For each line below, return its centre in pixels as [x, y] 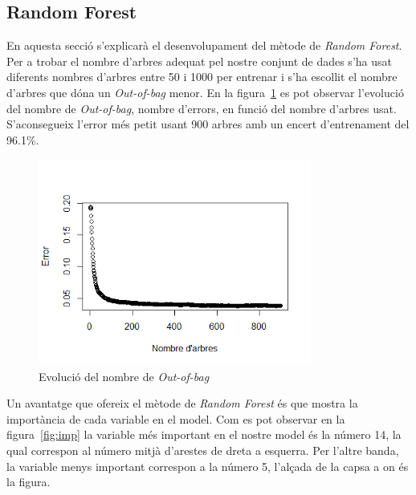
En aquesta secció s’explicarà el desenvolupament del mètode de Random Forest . [204, 45]
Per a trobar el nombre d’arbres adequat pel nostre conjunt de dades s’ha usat [199, 61]
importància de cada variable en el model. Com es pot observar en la [176, 418]
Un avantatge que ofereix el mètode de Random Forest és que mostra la [182, 403]
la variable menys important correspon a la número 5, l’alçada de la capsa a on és [208, 466]
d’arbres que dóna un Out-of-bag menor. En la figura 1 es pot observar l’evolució [205, 92]
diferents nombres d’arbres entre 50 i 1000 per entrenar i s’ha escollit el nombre [202, 77]
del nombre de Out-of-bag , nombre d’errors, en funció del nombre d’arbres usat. [202, 108]
